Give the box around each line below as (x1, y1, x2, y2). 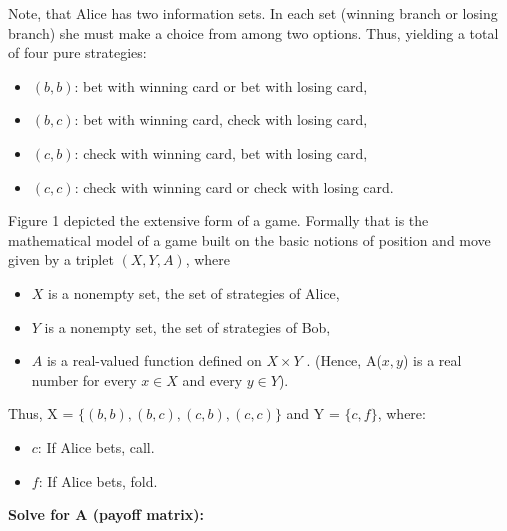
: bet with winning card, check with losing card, (74, 109, 368, 130)
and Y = (286, 403, 340, 424)
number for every (31, 369, 137, 390)
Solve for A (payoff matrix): (8, 504, 204, 525)
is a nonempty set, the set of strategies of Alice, (48, 282, 340, 303)
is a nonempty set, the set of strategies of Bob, (44, 316, 331, 337)
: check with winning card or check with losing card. (74, 176, 394, 197)
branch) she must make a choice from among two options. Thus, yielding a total (8, 22, 499, 43)
